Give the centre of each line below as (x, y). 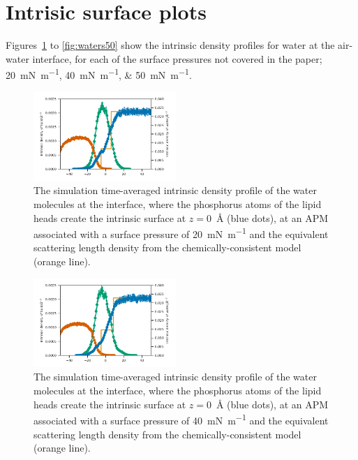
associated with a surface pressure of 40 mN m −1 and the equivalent (181, 419)
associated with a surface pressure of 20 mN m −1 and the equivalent (181, 233)
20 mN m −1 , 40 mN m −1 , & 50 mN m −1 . (99, 74)
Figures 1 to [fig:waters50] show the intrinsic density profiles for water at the (170, 45)
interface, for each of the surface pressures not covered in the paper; (177, 58)
